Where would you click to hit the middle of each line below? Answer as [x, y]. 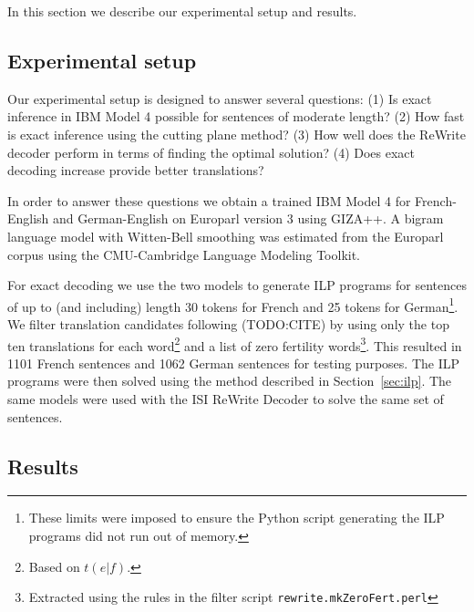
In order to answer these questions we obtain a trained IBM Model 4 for [209, 200]
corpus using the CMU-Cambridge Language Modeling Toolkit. [184, 254]
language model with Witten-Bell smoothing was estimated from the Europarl [226, 236]
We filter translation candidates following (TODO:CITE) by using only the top [228, 323]
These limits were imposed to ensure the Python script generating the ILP [237, 518]
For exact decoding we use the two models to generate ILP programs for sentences [237, 285]
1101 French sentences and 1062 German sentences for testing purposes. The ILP [233, 363]
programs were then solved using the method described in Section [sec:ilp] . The [230, 381]
